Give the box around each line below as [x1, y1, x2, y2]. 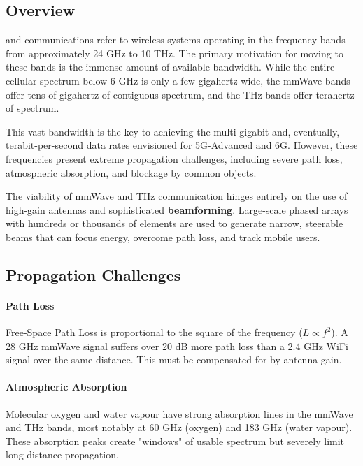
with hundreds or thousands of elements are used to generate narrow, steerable [6, 216, 343, 231]
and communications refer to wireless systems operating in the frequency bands [6, 32, 346, 47]
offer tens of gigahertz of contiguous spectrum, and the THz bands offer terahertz [6, 87, 355, 101]
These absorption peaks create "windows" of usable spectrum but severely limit [6, 433, 345, 448]
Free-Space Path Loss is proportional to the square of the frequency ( [6, 325, 303, 340]
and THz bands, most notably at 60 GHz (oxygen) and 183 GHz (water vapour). [6, 420, 353, 435]
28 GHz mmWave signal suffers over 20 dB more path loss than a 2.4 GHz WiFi [6, 338, 348, 353]
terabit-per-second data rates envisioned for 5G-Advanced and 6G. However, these [6, 138, 358, 152]
